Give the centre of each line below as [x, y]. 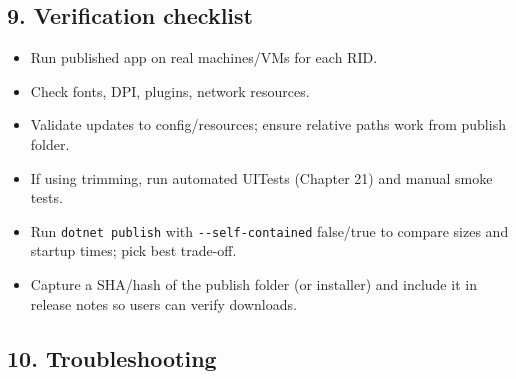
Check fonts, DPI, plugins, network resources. [170, 90]
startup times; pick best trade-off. [133, 250]
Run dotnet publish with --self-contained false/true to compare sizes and [269, 230]
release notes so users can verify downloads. [163, 303]
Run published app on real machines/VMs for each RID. [204, 57]
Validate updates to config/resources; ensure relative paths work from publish [268, 124]
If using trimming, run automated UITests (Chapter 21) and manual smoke [261, 177]
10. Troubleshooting [112, 357]
